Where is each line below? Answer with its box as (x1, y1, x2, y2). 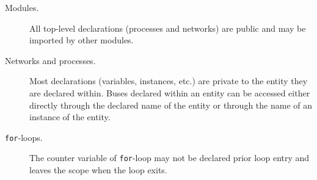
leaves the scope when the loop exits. (29, 164, 167, 176)
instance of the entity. (29, 110, 111, 123)
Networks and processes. (5, 54, 96, 67)
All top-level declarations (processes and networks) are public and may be (29, 21, 306, 34)
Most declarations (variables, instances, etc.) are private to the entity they (29, 74, 308, 87)
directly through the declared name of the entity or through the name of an (29, 98, 312, 111)
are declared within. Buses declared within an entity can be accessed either (29, 86, 310, 99)
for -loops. (5, 131, 43, 143)
